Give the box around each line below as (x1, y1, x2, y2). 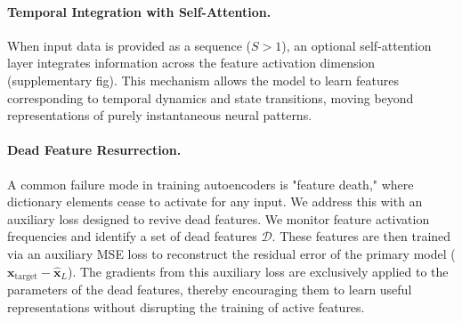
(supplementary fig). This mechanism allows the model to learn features (7, 70, 399, 89)
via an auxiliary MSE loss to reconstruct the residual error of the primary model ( (7, 244, 456, 262)
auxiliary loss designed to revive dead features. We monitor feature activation (7, 209, 430, 228)
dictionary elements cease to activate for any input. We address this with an (7, 192, 423, 211)
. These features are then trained (272, 227, 451, 246)
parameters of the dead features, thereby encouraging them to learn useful (7, 279, 412, 298)
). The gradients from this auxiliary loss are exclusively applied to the (67, 262, 449, 280)
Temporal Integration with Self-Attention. (7, 2, 272, 20)
